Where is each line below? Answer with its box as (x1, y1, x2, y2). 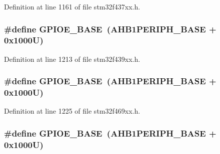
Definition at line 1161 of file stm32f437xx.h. (4, 1, 140, 11)
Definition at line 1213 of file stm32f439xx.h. (4, 53, 140, 64)
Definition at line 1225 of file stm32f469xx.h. (4, 106, 140, 116)
